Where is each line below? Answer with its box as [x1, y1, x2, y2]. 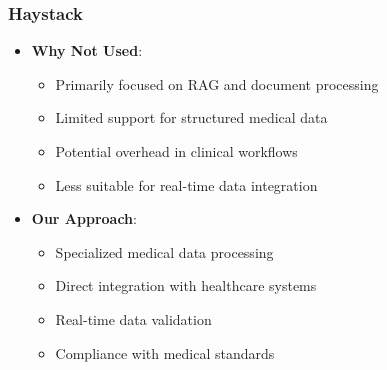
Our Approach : [31, 208, 137, 229]
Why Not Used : [31, 40, 143, 61]
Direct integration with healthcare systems [55, 275, 317, 296]
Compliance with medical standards [55, 342, 275, 363]
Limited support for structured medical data [55, 107, 328, 128]
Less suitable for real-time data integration [55, 174, 318, 195]
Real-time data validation [55, 308, 212, 329]
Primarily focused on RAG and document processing [55, 73, 379, 94]
